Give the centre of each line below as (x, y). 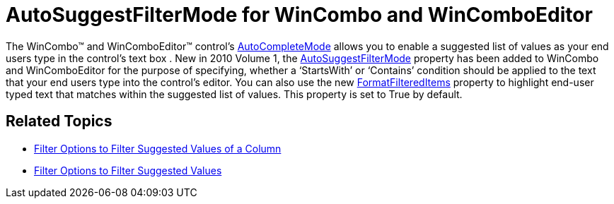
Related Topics (59, 121)
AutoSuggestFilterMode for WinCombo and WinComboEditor (299, 15)
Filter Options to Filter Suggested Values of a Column (158, 148)
